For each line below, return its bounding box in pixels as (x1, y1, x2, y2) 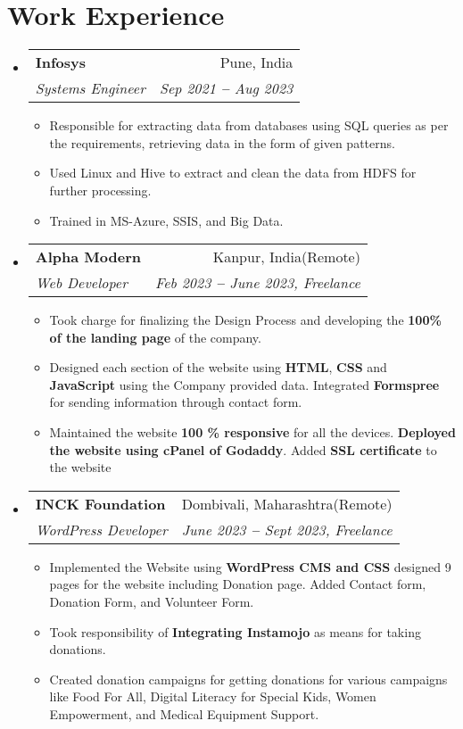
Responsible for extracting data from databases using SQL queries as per (49, 116, 449, 135)
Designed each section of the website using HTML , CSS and (49, 358, 387, 377)
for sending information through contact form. (49, 393, 302, 411)
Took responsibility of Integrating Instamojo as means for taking (49, 622, 421, 641)
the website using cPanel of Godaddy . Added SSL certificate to (49, 440, 437, 459)
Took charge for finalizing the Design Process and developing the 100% (49, 311, 442, 329)
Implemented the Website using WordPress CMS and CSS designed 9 (49, 557, 451, 576)
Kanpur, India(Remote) (212, 246, 360, 268)
